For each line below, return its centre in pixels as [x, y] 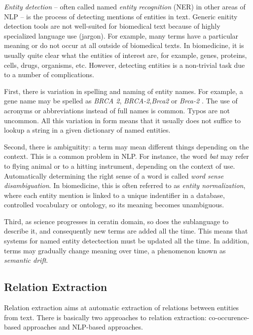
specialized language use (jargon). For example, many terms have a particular [121, 35]
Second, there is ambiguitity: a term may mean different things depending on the [126, 146]
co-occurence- [229, 317]
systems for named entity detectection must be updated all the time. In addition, [126, 241]
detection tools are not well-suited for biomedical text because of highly [112, 26]
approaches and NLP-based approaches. [83, 327]
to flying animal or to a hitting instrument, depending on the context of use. [120, 166]
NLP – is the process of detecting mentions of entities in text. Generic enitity [121, 16]
